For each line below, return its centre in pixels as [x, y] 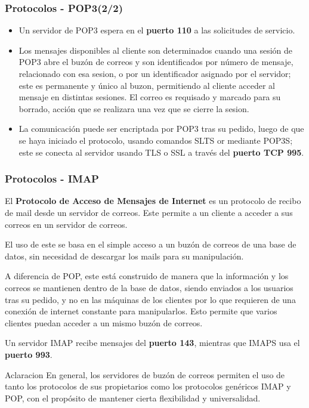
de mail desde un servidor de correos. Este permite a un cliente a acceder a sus [149, 212]
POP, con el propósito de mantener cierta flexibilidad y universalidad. [133, 398]
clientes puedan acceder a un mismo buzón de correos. [104, 322]
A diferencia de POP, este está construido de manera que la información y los [147, 276]
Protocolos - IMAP [52, 179]
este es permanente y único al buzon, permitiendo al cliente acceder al [147, 85]
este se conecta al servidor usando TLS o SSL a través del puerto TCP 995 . [161, 152]
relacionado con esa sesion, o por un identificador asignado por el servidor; [155, 73]
